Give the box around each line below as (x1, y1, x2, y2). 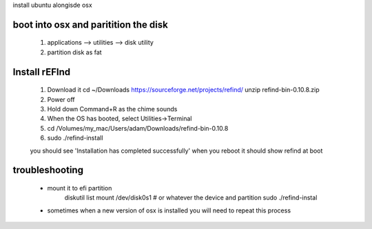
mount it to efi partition (47, 184, 112, 192)
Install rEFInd (12, 66, 71, 78)
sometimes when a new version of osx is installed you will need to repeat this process (47, 206, 291, 215)
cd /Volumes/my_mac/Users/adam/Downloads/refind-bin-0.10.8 (47, 124, 229, 132)
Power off (47, 95, 75, 103)
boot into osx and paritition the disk (12, 19, 168, 30)
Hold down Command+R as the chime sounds (47, 105, 178, 113)
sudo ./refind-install (47, 134, 103, 142)
